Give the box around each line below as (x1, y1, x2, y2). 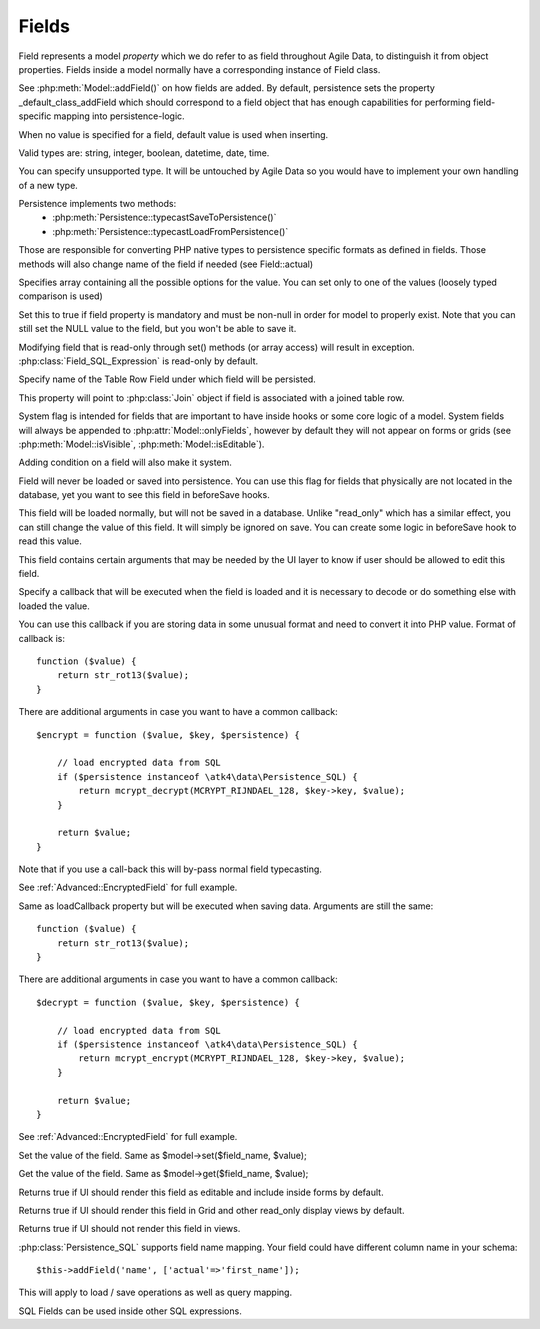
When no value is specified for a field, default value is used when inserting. (18, 128, 329, 140)
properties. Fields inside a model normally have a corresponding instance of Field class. (18, 63, 381, 75)
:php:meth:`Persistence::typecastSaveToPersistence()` (52, 211, 277, 224)
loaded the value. (18, 600, 90, 612)
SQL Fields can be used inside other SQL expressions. (18, 1305, 242, 1317)
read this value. (18, 535, 82, 547)
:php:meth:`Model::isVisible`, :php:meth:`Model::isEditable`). (18, 438, 265, 450)
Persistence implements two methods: (18, 198, 177, 210)
